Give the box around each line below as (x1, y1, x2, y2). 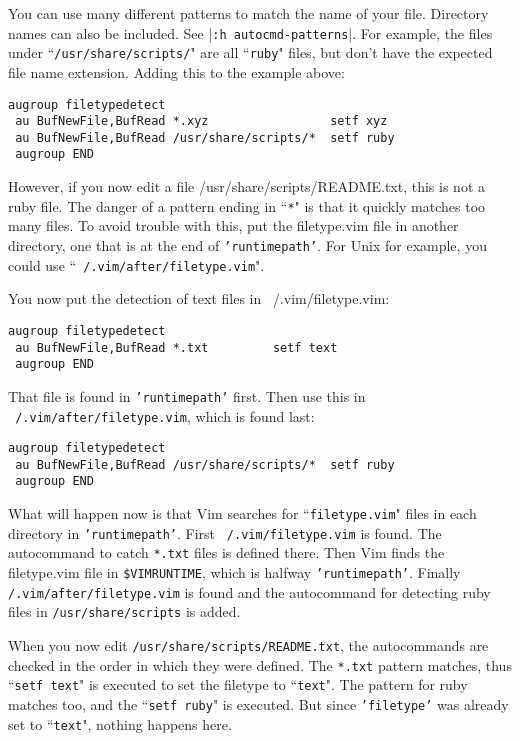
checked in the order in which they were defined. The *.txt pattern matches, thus (8, 654, 512, 675)
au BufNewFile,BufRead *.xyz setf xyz (15, 114, 388, 129)
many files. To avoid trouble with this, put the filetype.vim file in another (8, 215, 459, 236)
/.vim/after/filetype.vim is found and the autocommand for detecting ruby (8, 581, 491, 602)
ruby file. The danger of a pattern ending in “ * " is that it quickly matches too (8, 195, 486, 216)
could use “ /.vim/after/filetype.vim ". (8, 254, 265, 275)
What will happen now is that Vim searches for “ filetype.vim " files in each (8, 503, 477, 524)
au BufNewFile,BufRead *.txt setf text (15, 340, 338, 355)
